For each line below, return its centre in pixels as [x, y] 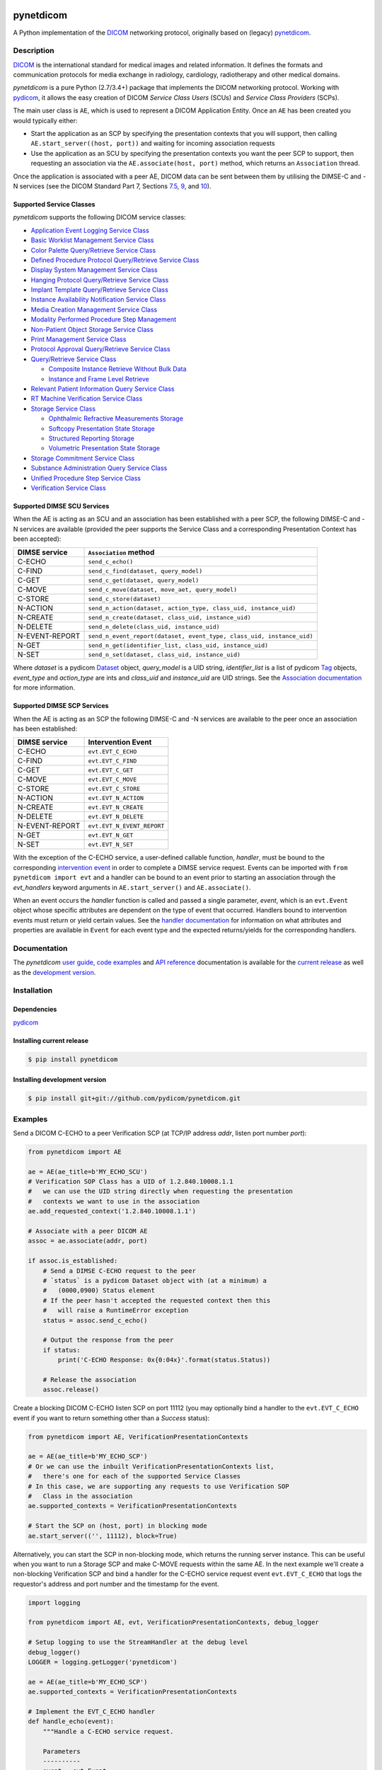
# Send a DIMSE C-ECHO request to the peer [119, 1271]
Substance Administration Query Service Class [99, 468]
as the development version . [54, 972]
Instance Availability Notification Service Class [98, 299]
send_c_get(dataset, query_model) [144, 580]
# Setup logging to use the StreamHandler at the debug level [138, 1642]
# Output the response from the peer [108, 1340]
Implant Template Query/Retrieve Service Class [100, 290]
